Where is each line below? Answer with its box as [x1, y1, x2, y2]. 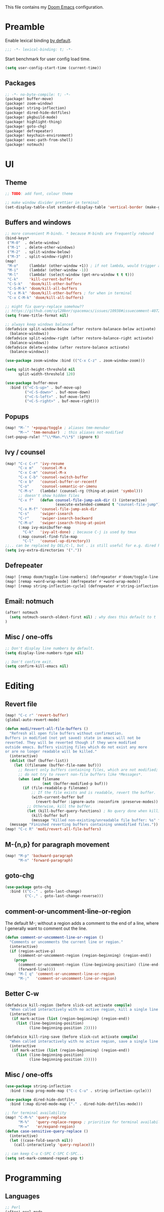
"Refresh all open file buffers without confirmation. [9, 731, 123, 736]
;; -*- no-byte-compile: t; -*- [5, 92, 71, 97]
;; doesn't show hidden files [18, 493, 80, 498]
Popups [5, 412, 29, 421]
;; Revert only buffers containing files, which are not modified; [18, 767, 159, 772]
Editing [5, 680, 35, 692]
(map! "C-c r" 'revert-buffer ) [5, 713, 69, 718]
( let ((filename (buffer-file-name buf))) [14, 763, 102, 768]
